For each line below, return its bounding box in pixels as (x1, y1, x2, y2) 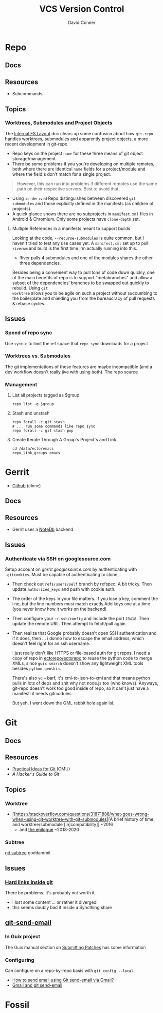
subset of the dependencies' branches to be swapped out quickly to (12, 280, 149, 286)
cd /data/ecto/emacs (12, 446, 54, 451)
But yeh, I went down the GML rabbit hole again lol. (12, 700, 115, 706)
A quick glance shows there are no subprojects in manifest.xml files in (12, 211, 153, 217)
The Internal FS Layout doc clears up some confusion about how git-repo (5, 130, 153, 136)
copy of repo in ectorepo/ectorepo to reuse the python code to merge (12, 655, 152, 661)
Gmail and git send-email (12, 982, 63, 988)
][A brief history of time (107, 816, 154, 822)
